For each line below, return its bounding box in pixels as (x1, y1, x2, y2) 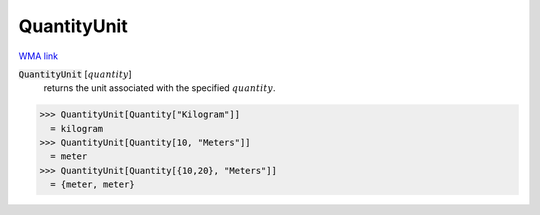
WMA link (18, 50, 59, 62)
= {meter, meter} (50, 179, 135, 190)
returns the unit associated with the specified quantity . (43, 82, 276, 94)
